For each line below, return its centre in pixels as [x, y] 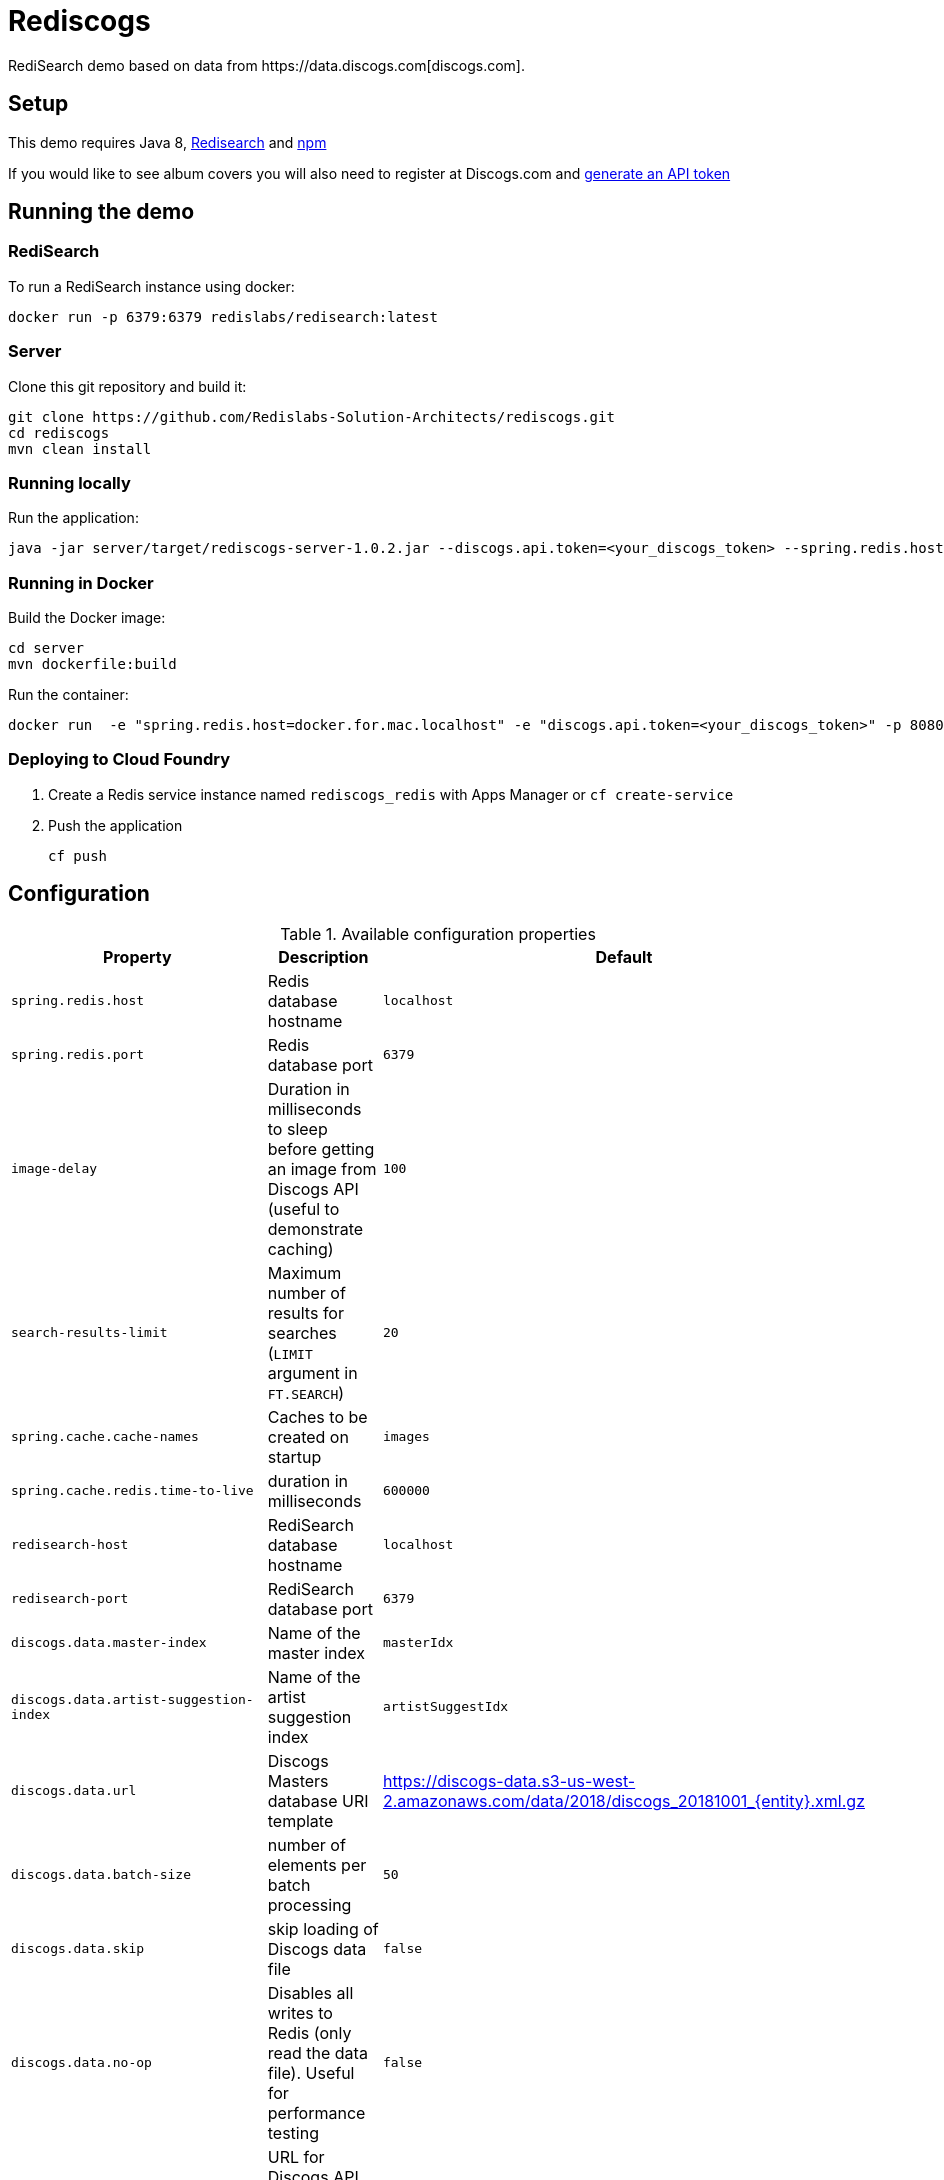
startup [294, 1456]
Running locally [69, 482]
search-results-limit [89, 1333]
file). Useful [311, 2072]
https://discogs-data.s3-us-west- [509, 1780]
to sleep [297, 1128]
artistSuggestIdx [445, 1707]
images [406, 1437]
